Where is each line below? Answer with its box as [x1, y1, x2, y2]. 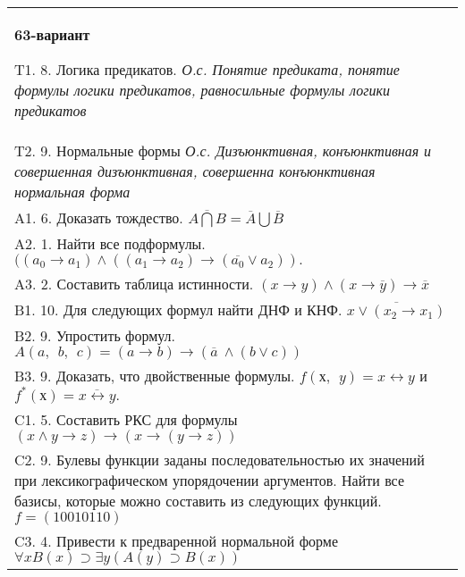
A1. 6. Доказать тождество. [14, 207, 183, 228]
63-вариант [14, 24, 90, 45]
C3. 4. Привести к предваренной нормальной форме [14, 531, 339, 551]
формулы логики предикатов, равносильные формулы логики [14, 79, 390, 100]
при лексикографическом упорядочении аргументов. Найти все [14, 470, 405, 490]
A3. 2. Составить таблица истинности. [14, 273, 254, 294]
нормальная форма [14, 181, 131, 202]
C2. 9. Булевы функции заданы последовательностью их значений [14, 449, 425, 470]
